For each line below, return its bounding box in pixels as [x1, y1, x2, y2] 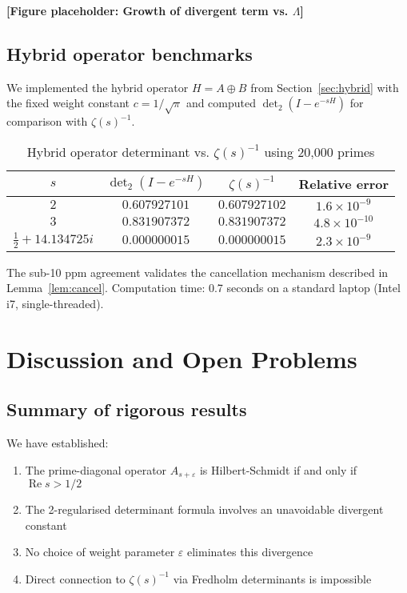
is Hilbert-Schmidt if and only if [199, 461, 357, 478]
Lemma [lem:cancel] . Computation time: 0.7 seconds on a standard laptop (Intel [6, 279, 401, 296]
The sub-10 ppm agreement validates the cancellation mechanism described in [6, 263, 389, 280]
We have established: [6, 434, 109, 451]
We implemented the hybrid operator [6, 78, 189, 95]
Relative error [298, 174, 389, 193]
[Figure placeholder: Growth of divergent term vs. [6, 2, 289, 18]
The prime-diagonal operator [25, 461, 167, 478]
